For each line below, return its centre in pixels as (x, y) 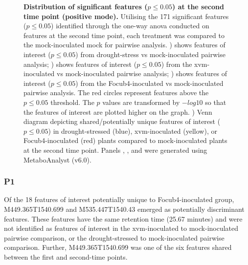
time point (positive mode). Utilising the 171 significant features (126, 16)
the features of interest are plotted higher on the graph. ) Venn (118, 112)
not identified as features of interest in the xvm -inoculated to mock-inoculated (121, 228)
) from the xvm (184, 64)
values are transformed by (141, 102)
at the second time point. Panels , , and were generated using (115, 150)
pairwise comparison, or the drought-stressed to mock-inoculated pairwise (114, 237)
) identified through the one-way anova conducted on (130, 26)
